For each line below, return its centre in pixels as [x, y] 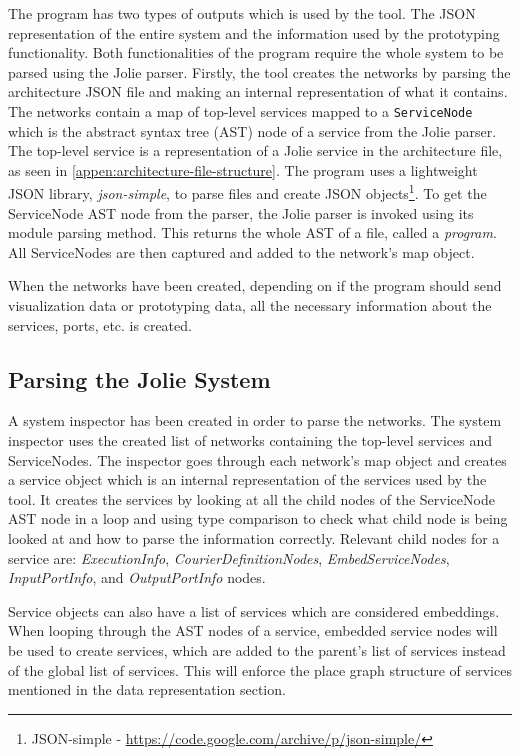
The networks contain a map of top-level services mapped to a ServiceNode [240, 110]
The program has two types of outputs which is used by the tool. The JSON [242, 13]
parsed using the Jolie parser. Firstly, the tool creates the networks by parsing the [259, 71]
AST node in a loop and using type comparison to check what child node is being [258, 518]
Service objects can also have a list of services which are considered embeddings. [254, 610]
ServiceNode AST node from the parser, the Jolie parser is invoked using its [241, 212]
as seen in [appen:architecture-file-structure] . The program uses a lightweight [243, 169]
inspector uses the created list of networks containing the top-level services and [250, 440]
